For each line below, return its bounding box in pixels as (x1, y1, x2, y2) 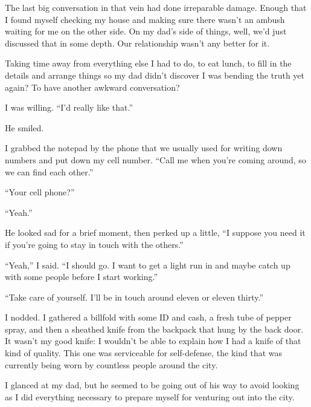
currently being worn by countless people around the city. (5, 358, 218, 371)
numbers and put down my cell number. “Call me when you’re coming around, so (5, 153, 306, 166)
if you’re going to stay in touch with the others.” (5, 238, 184, 250)
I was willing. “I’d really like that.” (5, 101, 133, 114)
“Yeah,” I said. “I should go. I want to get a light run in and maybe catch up (5, 258, 290, 271)
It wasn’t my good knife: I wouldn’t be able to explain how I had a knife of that (5, 334, 301, 347)
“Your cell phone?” (5, 186, 75, 198)
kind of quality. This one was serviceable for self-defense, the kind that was (5, 347, 283, 359)
